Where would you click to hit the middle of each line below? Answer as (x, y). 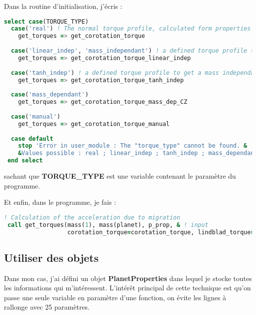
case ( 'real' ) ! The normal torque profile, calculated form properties (131, 29)
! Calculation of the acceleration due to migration (92, 217)
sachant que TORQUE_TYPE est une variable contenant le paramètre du (120, 176)
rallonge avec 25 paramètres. (47, 307)
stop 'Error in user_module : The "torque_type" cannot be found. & (132, 146)
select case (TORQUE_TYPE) (46, 21)
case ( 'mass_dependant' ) (50, 95)
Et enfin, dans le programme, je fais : (60, 202)
